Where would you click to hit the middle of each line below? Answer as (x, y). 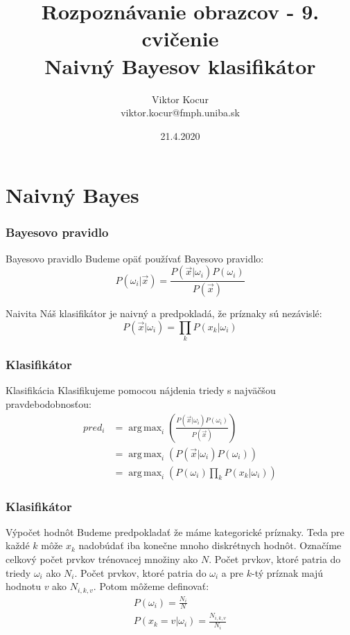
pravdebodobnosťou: (49, 403)
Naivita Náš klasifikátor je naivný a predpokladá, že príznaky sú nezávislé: (164, 313)
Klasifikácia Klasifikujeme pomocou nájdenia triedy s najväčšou (141, 390)
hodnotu (23, 586)
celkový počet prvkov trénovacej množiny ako (102, 558)
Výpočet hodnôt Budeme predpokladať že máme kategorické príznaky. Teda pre (175, 531)
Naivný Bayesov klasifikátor (180, 65)
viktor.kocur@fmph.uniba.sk (180, 113)
